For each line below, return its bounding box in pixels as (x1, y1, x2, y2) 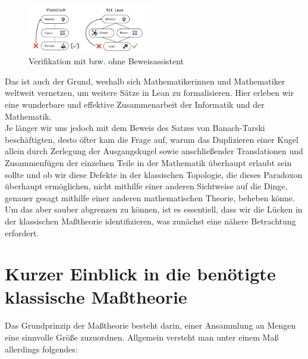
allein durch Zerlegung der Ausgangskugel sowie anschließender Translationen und (5, 145, 303, 157)
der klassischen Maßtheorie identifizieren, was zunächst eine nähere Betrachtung (5, 214, 296, 227)
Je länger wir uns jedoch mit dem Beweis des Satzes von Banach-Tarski (5, 121, 265, 134)
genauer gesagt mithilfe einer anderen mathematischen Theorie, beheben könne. (5, 191, 295, 204)
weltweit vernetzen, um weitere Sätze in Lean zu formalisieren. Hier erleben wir (5, 86, 294, 99)
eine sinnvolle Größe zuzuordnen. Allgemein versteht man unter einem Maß (5, 331, 279, 344)
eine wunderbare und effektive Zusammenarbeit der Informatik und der (5, 98, 265, 110)
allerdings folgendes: (5, 342, 78, 355)
